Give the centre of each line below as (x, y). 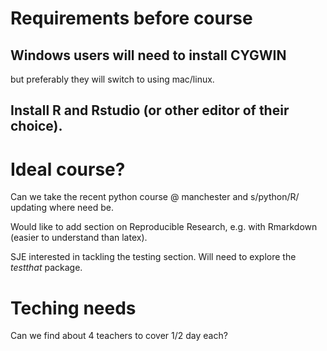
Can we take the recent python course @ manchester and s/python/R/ (155, 197)
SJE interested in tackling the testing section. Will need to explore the (153, 257)
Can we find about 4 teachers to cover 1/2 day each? (119, 336)
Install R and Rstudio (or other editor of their (150, 110)
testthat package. (46, 268)
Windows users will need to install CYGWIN (148, 55)
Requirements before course (131, 18)
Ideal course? (68, 169)
